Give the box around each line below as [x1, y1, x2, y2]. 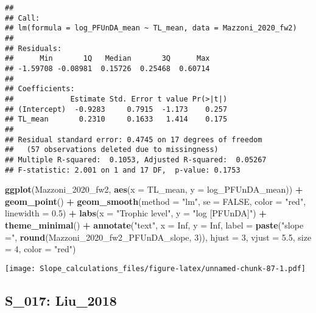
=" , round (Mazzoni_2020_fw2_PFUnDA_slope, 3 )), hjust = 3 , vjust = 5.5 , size [5, 230, 312, 243]
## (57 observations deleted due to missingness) [5, 145, 219, 154]
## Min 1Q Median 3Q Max [5, 54, 210, 63]
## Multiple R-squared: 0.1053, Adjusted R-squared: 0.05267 [5, 155, 267, 164]
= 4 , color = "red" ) [5, 242, 76, 255]
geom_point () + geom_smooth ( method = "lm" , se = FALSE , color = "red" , [5, 194, 306, 207]
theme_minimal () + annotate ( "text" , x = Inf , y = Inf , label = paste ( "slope [5, 218, 304, 231]
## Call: [5, 13, 40, 22]
